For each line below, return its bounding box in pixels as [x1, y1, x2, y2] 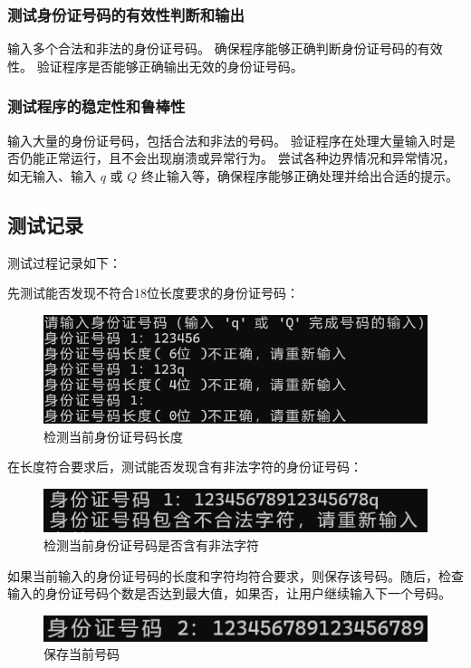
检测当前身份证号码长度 [43, 426, 183, 445]
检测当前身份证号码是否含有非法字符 [43, 536, 259, 555]
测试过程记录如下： [7, 253, 121, 272]
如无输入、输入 [7, 166, 96, 185]
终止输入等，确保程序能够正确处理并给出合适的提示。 [140, 166, 458, 185]
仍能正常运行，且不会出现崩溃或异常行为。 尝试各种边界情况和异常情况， [19, 148, 456, 167]
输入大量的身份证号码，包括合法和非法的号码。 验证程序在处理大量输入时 [7, 130, 443, 149]
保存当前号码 [43, 644, 120, 663]
